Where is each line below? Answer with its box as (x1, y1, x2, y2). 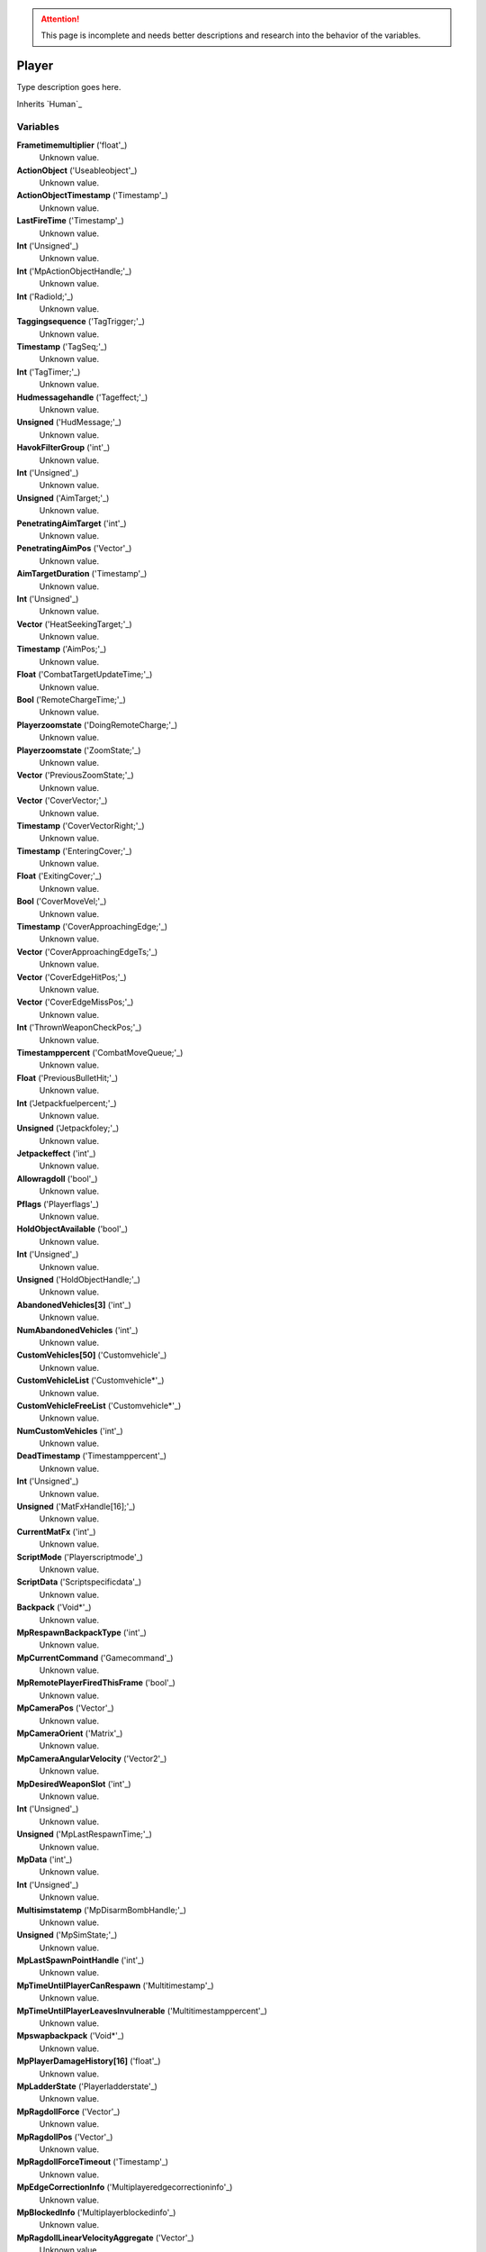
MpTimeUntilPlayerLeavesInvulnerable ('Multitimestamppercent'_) (16, 2005, 267, 2016)
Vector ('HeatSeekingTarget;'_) (16, 618, 132, 630)
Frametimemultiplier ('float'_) (16, 140, 128, 150)
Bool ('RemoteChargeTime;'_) (16, 695, 126, 705)
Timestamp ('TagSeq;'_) (16, 341, 108, 352)
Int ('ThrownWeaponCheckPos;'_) (16, 1022, 142, 1033)
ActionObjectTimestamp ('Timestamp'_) (16, 190, 168, 201)
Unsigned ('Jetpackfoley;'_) (16, 1122, 120, 1134)
